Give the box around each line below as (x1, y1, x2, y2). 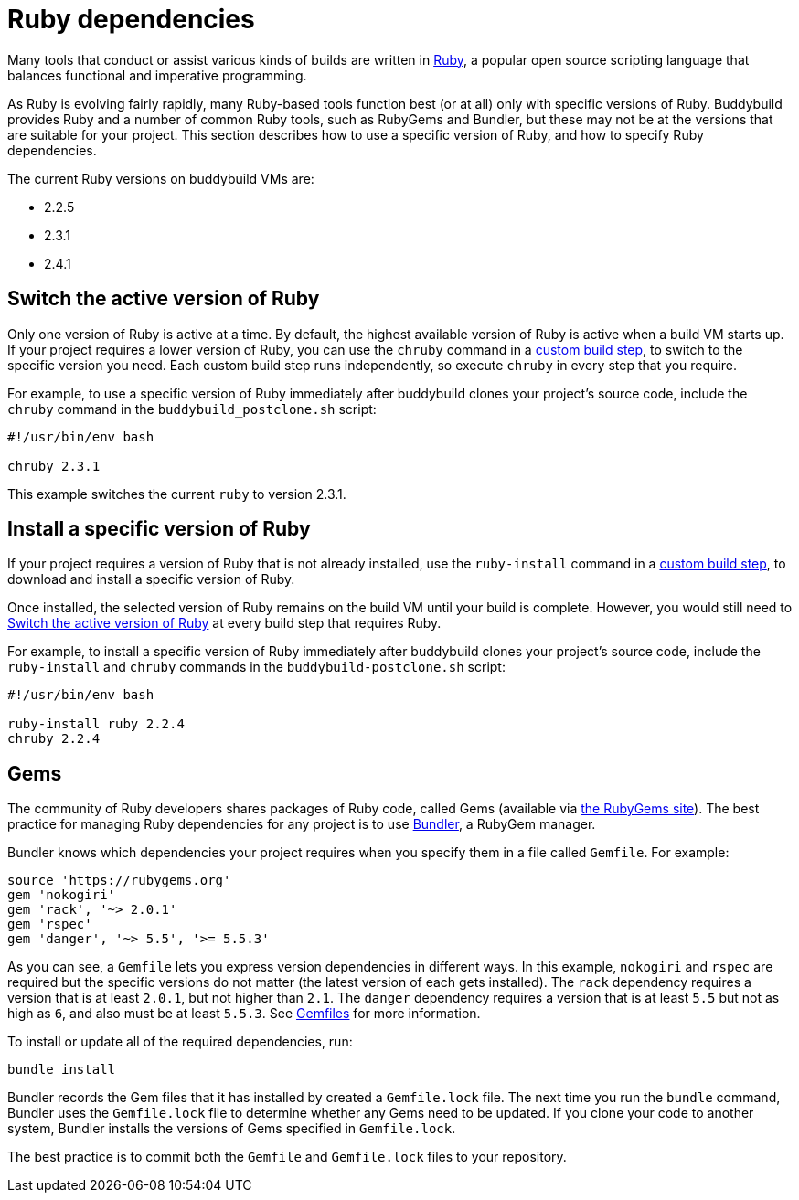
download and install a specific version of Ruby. (7, 571, 295, 588)
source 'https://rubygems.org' (7, 873, 231, 888)
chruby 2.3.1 (7, 458, 101, 473)
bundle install (7, 1062, 116, 1078)
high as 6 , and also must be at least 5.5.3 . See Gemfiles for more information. (7, 1005, 481, 1022)
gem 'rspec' (7, 917, 92, 932)
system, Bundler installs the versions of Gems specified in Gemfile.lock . (7, 1120, 456, 1137)
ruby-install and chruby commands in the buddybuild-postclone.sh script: (7, 659, 506, 675)
